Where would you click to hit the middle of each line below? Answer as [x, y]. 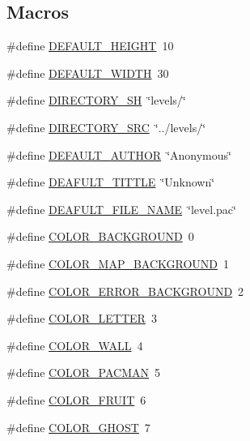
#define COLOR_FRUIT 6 [76, 399]
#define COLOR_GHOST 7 [78, 427]
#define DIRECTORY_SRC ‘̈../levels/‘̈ [106, 127]
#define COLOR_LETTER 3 [82, 318]
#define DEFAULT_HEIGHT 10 [90, 46]
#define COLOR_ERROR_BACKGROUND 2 [125, 291]
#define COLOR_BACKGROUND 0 [100, 236]
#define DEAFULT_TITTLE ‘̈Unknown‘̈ [111, 182]
